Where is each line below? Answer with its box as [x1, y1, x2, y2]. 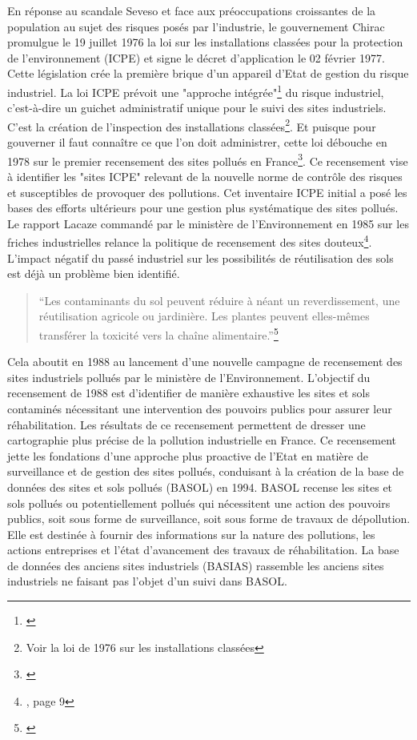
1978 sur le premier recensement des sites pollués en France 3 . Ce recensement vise [7, 150, 408, 169]
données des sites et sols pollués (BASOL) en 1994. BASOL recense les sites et [7, 478, 393, 495]
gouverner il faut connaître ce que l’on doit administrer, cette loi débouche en [7, 134, 387, 151]
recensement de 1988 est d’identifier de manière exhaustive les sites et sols [7, 384, 370, 401]
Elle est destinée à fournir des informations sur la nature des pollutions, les [7, 525, 375, 542]
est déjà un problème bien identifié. [7, 265, 180, 282]
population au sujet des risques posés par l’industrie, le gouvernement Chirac [7, 18, 385, 34]
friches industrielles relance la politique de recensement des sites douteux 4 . [7, 231, 372, 250]
